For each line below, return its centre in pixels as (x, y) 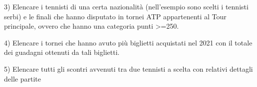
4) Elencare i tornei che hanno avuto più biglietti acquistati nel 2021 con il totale (128, 42)
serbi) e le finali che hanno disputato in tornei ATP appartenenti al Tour (115, 16)
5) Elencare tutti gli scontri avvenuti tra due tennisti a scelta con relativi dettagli (128, 68)
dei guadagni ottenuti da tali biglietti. (62, 52)
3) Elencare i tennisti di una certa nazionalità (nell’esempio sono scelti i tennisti (126, 6)
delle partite (22, 78)
